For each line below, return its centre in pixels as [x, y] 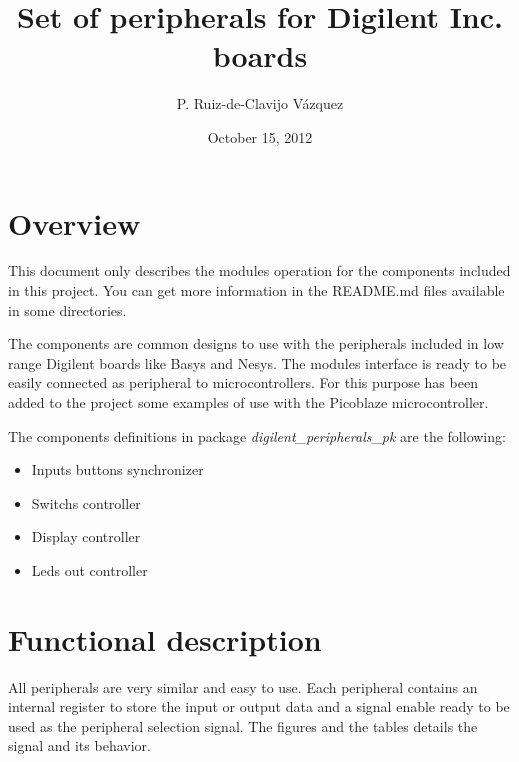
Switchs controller [86, 502]
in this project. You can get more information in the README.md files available [256, 290]
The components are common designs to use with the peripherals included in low [256, 343]
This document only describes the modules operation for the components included [259, 270]
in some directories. [67, 309]
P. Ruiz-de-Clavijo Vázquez [260, 103]
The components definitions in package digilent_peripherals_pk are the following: [257, 435]
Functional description [165, 638]
